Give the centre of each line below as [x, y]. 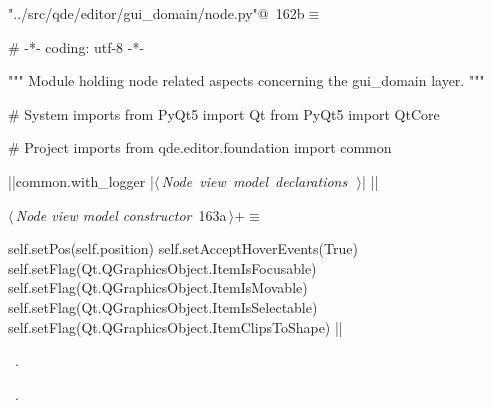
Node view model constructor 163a [121, 214]
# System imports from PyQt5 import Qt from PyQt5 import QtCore [224, 113]
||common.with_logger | [81, 180]
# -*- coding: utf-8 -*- [76, 46]
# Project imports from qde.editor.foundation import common [200, 147]
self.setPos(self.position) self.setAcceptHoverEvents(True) [183, 248]
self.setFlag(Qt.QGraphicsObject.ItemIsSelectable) [163, 306]
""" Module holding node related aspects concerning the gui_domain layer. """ [246, 80]
